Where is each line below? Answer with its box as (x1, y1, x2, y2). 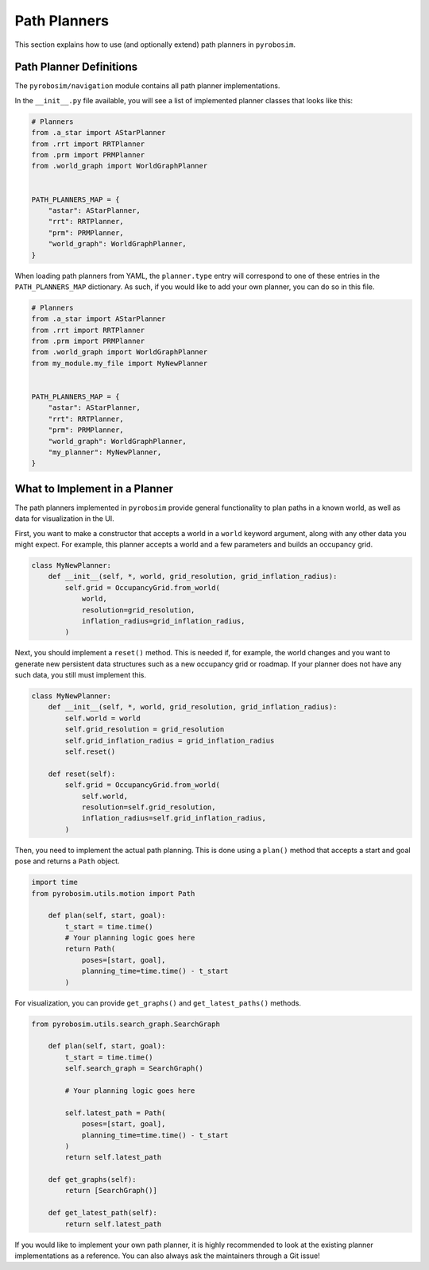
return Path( (64, 944, 116, 953)
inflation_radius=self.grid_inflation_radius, (81, 814, 266, 823)
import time (31, 878, 79, 887)
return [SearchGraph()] (64, 1186, 158, 1195)
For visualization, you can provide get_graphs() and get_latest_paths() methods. (14, 998, 302, 1008)
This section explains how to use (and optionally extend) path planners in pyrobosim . (14, 40, 296, 49)
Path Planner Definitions (14, 60, 138, 74)
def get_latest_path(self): (48, 1208, 158, 1218)
